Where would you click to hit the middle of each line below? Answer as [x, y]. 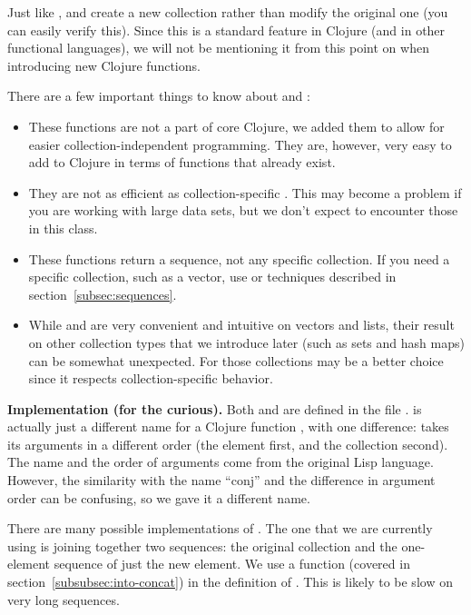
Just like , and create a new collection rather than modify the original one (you [228, 12]
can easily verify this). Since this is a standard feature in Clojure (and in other [226, 30]
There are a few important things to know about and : [159, 96]
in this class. [63, 228]
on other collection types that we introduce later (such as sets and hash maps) [246, 342]
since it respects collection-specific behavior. [151, 378]
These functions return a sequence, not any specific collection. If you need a [239, 258]
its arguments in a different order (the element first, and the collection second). [228, 444]
